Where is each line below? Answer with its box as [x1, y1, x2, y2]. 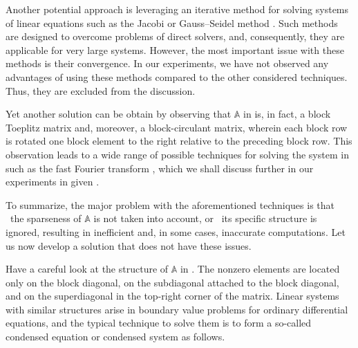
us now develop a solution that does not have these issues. [6, 238, 252, 253]
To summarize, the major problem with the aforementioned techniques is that [6, 197, 335, 212]
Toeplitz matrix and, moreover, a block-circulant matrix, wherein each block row [6, 120, 348, 134]
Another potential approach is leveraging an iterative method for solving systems [6, 2, 349, 16]
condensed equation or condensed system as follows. [6, 329, 225, 344]
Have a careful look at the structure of [6, 262, 169, 276]
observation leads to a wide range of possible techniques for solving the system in [6, 147, 349, 161]
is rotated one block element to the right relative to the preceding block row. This [6, 134, 352, 148]
